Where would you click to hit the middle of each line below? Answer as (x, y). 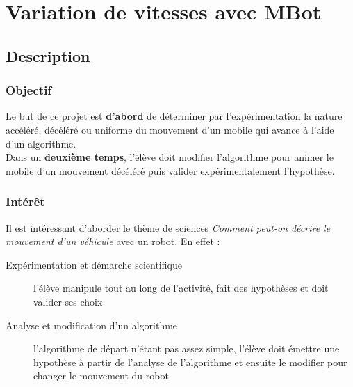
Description (48, 55)
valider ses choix (68, 301)
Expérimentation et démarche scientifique (94, 264)
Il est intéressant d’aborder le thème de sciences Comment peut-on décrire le (168, 227)
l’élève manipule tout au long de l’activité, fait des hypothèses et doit (181, 288)
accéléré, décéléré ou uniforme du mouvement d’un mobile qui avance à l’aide (170, 129)
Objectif (29, 90)
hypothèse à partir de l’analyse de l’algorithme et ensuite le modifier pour (190, 362)
